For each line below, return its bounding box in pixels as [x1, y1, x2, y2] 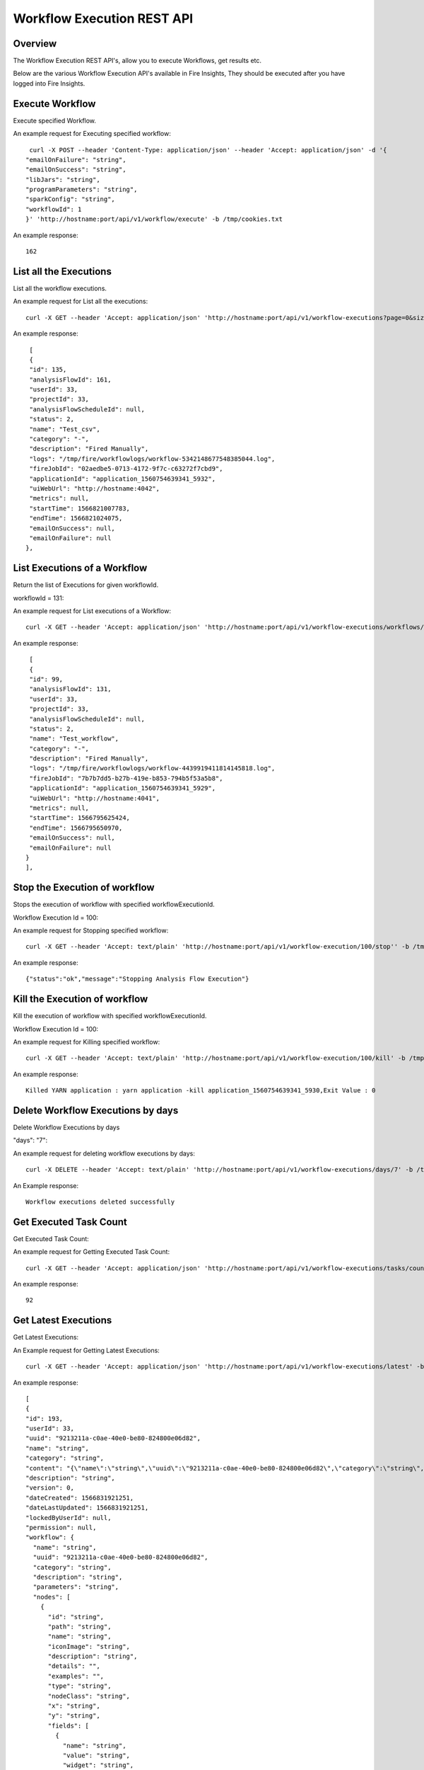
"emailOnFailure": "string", [25, 156, 126, 164]
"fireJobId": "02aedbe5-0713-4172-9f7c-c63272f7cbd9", [29, 464, 223, 473]
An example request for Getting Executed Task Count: [13, 1247, 170, 1256]
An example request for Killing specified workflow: [13, 1037, 160, 1046]
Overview [13, 38, 57, 50]
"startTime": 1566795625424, [29, 814, 131, 822]
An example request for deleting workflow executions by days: [13, 1149, 196, 1158]
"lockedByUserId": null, [25, 1514, 112, 1521]
